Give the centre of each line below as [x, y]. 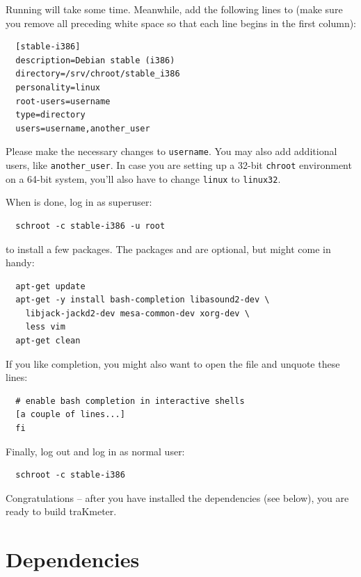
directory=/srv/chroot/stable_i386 [98, 74]
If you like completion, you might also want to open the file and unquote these [173, 363]
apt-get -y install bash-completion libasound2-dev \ [143, 300]
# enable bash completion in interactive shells [130, 401]
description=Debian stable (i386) [95, 60]
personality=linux [58, 87]
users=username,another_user [83, 128]
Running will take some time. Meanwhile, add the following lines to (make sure [174, 9]
